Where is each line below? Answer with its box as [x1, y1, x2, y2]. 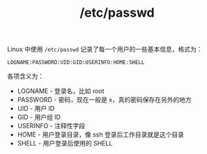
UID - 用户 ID [17, 105, 55, 113]
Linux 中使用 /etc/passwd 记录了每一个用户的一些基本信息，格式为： [7, 45, 204, 54]
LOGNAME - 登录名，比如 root [17, 87, 105, 95]
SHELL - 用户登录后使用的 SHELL [17, 139, 113, 148]
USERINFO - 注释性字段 [17, 122, 86, 130]
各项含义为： [7, 72, 44, 81]
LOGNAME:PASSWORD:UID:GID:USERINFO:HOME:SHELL [7, 59, 145, 66]
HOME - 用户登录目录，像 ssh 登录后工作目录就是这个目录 [17, 130, 185, 139]
